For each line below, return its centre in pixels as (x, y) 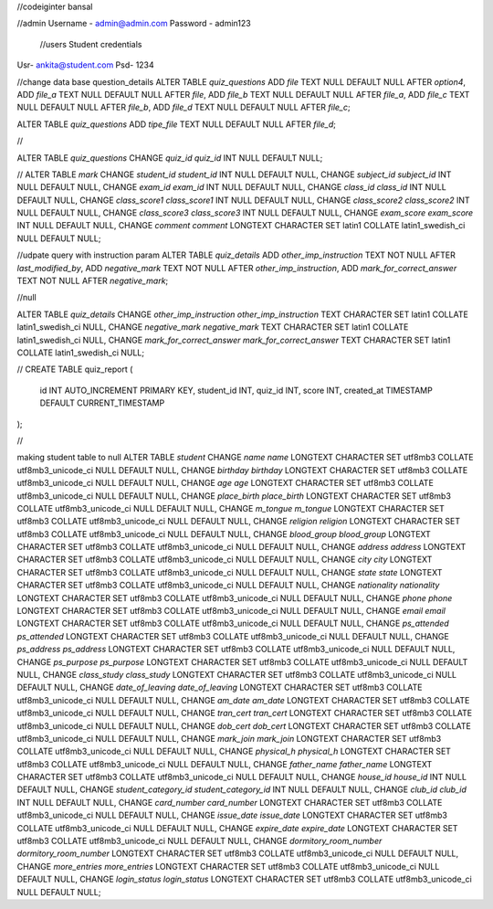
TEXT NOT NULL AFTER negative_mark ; (93, 281)
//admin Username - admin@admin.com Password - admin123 (134, 24)
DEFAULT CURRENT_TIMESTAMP (102, 403)
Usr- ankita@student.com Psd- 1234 (85, 65)
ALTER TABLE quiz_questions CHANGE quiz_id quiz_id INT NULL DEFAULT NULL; (170, 158)
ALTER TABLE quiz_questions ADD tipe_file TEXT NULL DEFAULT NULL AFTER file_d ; (177, 124)
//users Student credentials (91, 44)
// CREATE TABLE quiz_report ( (75, 369)
